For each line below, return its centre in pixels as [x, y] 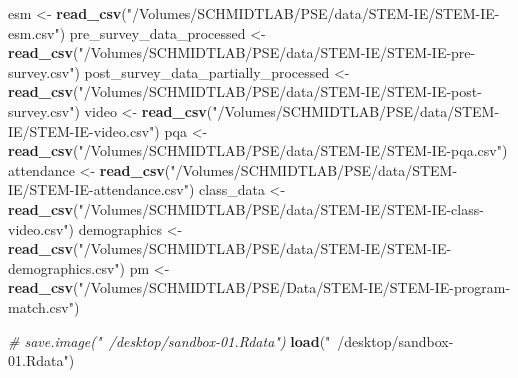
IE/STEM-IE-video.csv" [81, 130]
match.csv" [41, 306]
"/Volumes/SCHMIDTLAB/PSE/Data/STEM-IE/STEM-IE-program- [294, 287]
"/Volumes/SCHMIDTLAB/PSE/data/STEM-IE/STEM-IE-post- [280, 91]
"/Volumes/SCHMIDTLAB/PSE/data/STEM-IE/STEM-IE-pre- [277, 52]
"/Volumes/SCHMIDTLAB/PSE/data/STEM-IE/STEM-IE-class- [281, 208]
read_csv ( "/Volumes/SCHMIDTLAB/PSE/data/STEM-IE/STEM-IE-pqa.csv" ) [258, 150]
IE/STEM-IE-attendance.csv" [98, 189]
